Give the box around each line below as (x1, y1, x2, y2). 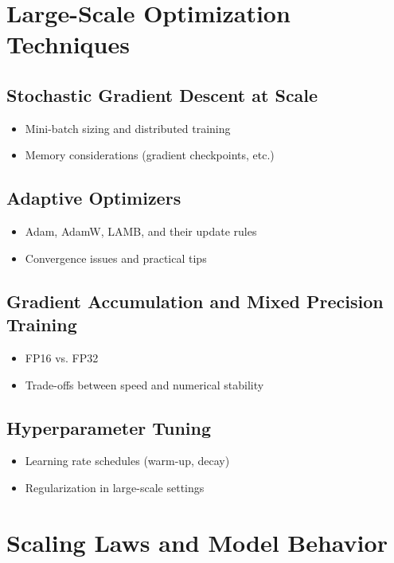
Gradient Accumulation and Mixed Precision (6, 288, 384, 313)
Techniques (6, 28, 130, 61)
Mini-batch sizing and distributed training (25, 119, 231, 136)
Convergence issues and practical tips (25, 249, 207, 266)
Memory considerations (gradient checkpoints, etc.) (25, 147, 275, 163)
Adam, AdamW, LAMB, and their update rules (25, 223, 257, 240)
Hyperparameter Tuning (6, 415, 212, 440)
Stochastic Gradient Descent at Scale (6, 82, 318, 107)
